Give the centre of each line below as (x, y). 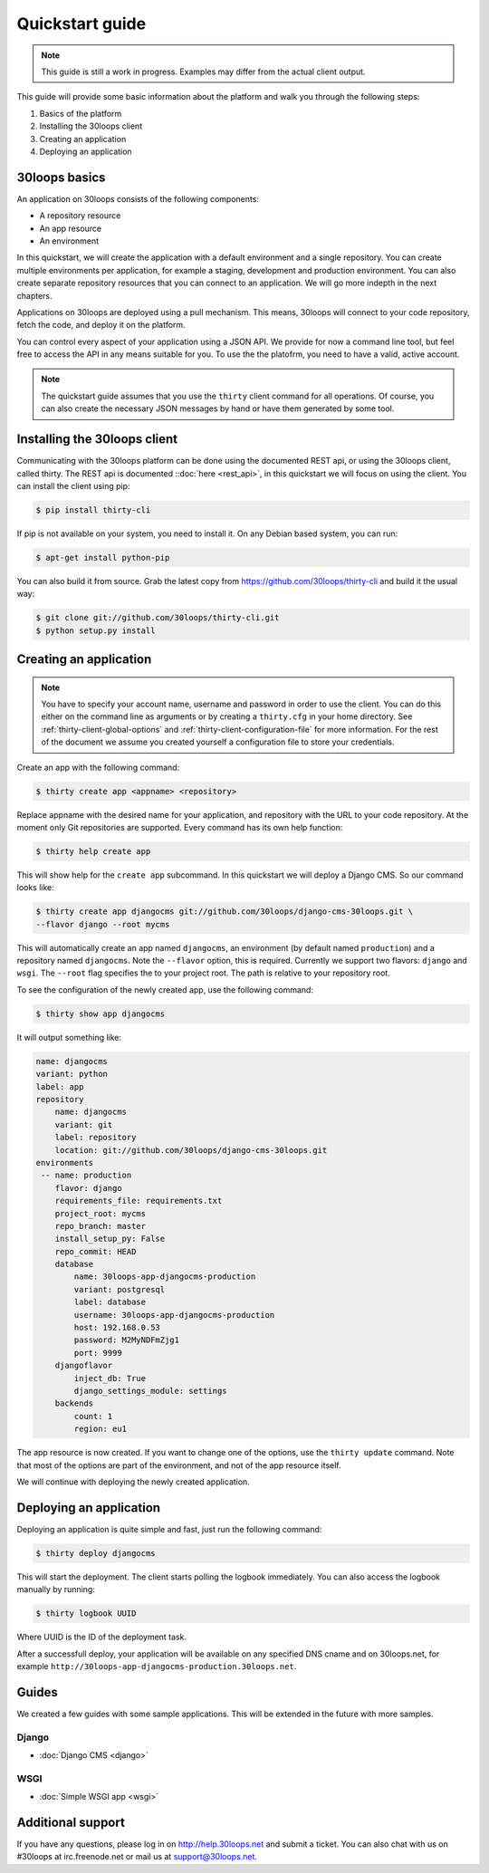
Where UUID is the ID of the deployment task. (102, 1637)
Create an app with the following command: (98, 767)
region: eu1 (100, 1429)
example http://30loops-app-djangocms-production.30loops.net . (157, 1666)
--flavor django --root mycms (103, 924)
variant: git (84, 1124)
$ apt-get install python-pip (103, 557)
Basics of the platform (81, 113)
